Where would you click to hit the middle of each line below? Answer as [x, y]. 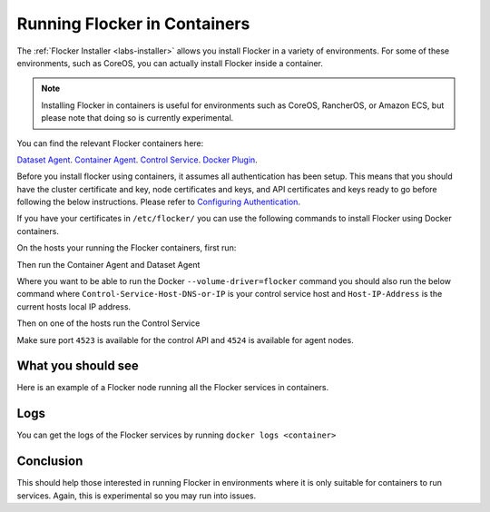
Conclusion [50, 462]
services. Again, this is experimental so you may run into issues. [137, 496]
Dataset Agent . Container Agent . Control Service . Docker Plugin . [137, 160]
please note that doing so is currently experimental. [137, 118]
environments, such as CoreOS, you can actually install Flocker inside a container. [170, 63]
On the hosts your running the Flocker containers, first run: [127, 248]
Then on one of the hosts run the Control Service [108, 323]
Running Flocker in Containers [133, 24]
